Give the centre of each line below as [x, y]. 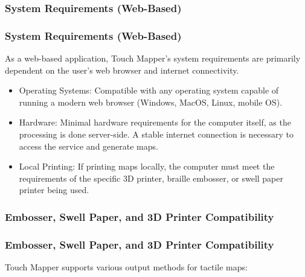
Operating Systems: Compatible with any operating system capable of [149, 90]
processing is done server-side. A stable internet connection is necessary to [156, 134]
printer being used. [54, 190]
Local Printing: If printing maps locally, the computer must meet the [147, 166]
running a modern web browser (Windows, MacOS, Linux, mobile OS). [151, 102]
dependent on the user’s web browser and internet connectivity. [122, 70]
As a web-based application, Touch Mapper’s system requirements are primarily [153, 58]
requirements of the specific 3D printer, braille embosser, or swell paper [151, 178]
